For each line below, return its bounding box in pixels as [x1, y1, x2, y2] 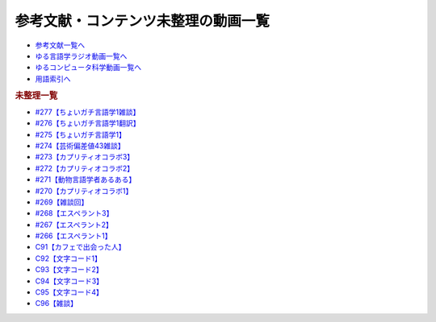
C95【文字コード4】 [35, 287, 104, 297]
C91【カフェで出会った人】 [35, 242, 126, 252]
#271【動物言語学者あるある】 [35, 175, 136, 184]
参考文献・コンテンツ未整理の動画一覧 [15, 12, 270, 30]
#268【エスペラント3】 [35, 208, 114, 218]
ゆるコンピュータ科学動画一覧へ [35, 63, 141, 72]
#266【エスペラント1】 [35, 231, 112, 241]
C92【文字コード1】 [35, 254, 103, 263]
